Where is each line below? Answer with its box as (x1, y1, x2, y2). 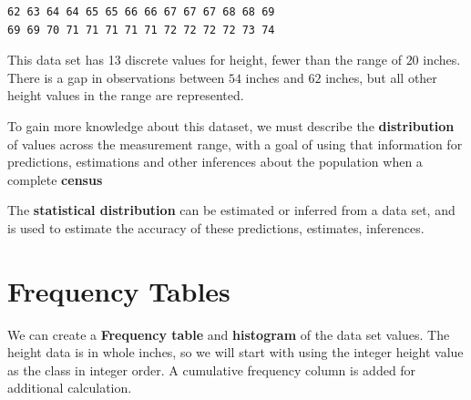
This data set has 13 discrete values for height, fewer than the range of (7, 50, 402, 69)
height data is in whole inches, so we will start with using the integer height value (7, 343, 464, 362)
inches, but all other (325, 67, 437, 87)
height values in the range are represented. (7, 86, 244, 105)
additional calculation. (7, 378, 132, 397)
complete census (7, 169, 103, 189)
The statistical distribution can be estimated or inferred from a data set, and (7, 200, 456, 220)
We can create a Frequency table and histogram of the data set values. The (7, 324, 450, 344)
